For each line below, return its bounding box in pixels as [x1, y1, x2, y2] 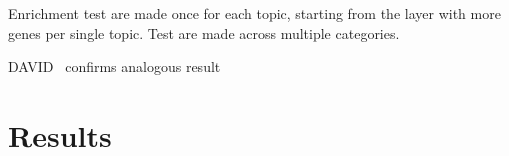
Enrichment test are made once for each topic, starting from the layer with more [8, 3, 501, 23]
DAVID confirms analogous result [8, 56, 221, 77]
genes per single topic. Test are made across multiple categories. [8, 22, 400, 43]
